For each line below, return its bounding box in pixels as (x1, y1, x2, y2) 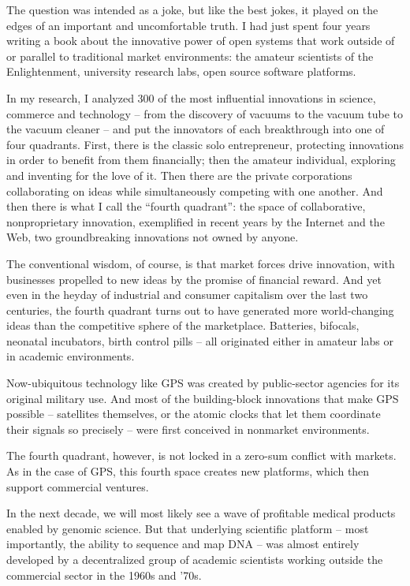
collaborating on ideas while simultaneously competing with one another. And (6, 182, 383, 199)
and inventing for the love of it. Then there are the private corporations (6, 166, 352, 183)
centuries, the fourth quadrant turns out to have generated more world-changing (6, 301, 394, 318)
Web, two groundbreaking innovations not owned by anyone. (6, 229, 299, 245)
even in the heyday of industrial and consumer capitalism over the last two (6, 286, 368, 303)
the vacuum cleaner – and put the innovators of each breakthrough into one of (6, 121, 385, 137)
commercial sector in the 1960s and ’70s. (6, 566, 202, 583)
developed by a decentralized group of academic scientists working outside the (6, 551, 383, 567)
